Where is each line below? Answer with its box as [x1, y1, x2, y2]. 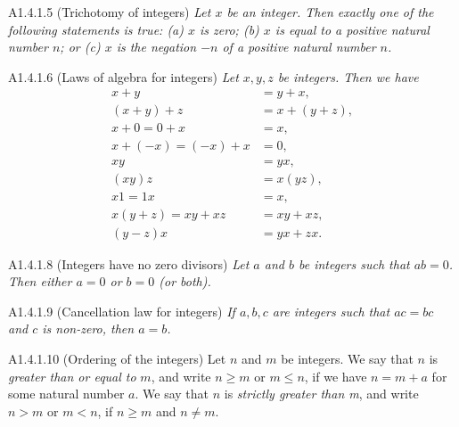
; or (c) [60, 37, 101, 56]
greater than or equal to [8, 366, 136, 385]
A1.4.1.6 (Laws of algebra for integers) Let [8, 67, 239, 86]
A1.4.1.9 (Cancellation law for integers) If [8, 301, 235, 320]
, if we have [304, 366, 367, 385]
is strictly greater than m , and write [224, 384, 419, 403]
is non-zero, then [42, 319, 135, 338]
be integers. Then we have [277, 67, 419, 86]
